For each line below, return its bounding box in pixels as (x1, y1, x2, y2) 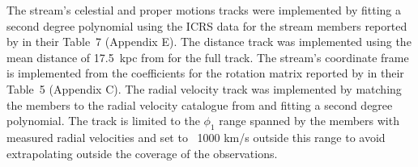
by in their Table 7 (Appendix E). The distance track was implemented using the (6, 33, 412, 50)
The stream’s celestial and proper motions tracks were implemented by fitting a (6, 2, 402, 18)
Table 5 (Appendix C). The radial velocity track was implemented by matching (6, 80, 402, 97)
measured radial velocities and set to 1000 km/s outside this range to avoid (6, 128, 386, 145)
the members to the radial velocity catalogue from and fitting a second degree (6, 96, 393, 113)
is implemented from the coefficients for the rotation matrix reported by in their (6, 65, 404, 81)
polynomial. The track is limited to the (6, 112, 200, 129)
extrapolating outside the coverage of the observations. (6, 144, 278, 161)
